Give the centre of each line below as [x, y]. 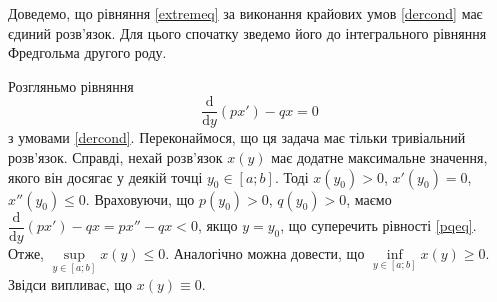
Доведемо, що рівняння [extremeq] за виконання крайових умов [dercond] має [245, 13]
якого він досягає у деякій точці [105, 176]
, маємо [369, 198]
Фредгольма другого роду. [87, 52]
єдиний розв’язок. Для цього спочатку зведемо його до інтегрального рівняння [247, 32]
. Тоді [291, 176]
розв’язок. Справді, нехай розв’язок [115, 157]
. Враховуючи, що [140, 198]
